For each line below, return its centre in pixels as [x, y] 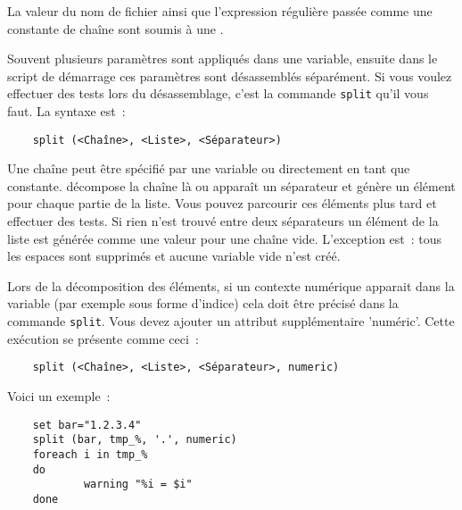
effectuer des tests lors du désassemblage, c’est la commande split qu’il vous [218, 93]
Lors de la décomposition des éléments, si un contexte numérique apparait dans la [231, 285]
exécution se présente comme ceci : [103, 338]
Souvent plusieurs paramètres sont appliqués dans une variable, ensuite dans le [223, 59]
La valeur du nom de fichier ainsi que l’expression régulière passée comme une [220, 11]
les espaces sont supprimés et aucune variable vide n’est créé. [174, 256]
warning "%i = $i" [138, 485]
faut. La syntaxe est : [66, 111]
